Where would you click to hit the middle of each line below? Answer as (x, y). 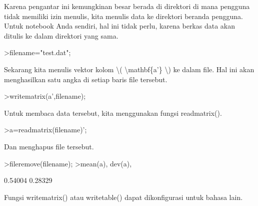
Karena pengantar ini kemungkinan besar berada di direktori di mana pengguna (127, 6)
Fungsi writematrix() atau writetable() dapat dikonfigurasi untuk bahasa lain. (123, 197)
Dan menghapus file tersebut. (49, 146)
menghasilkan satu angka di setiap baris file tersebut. (86, 79)
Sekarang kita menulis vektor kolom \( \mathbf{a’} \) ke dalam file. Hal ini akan (129, 69)
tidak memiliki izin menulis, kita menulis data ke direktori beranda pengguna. (123, 16)
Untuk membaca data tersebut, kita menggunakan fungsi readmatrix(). (113, 113)
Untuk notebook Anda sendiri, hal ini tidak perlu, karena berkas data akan (120, 26)
